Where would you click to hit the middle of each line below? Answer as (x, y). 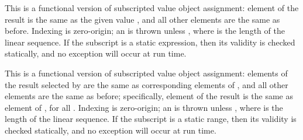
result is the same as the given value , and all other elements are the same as (142, 19)
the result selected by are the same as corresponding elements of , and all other (147, 84)
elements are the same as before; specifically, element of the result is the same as (149, 96)
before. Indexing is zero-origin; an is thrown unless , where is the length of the (145, 31)
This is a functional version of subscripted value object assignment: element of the (152, 8)
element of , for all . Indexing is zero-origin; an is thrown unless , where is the (144, 107)
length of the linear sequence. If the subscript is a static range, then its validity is (151, 119)
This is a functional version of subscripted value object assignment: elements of (146, 73)
